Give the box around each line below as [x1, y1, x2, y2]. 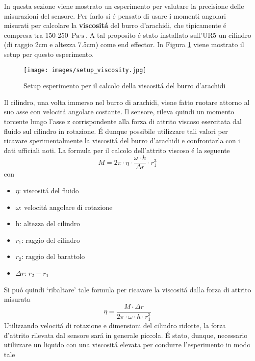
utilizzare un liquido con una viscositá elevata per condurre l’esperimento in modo [4, 339, 251, 350]
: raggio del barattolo [21, 251, 85, 261]
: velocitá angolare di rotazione [20, 202, 113, 212]
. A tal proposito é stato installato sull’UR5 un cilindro [85, 29, 251, 40]
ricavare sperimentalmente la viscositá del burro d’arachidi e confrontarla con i [4, 135, 240, 146]
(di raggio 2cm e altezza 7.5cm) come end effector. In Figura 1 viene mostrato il [4, 39, 244, 50]
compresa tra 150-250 [4, 29, 68, 40]
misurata [4, 294, 30, 304]
